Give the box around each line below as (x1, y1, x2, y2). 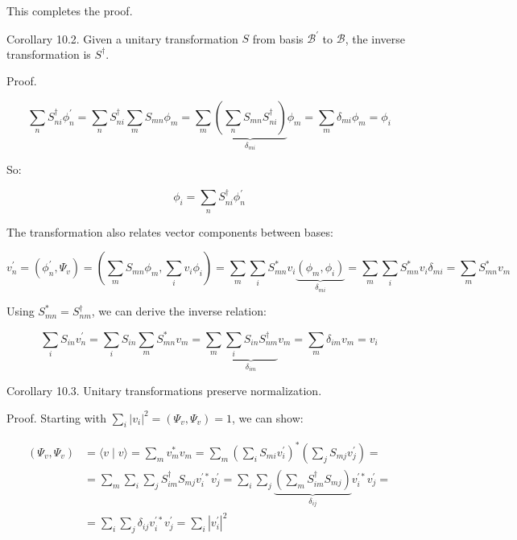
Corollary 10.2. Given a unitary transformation (6, 30, 238, 47)
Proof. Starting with (6, 409, 106, 426)
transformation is (6, 45, 91, 62)
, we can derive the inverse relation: (91, 303, 267, 319)
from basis (252, 30, 304, 47)
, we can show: (231, 409, 304, 426)
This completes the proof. (6, 2, 133, 19)
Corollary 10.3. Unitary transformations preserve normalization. (6, 381, 322, 398)
